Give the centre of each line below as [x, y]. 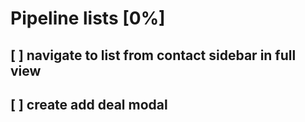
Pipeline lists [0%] [88, 18]
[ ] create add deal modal [89, 104]
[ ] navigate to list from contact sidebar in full [153, 55]
